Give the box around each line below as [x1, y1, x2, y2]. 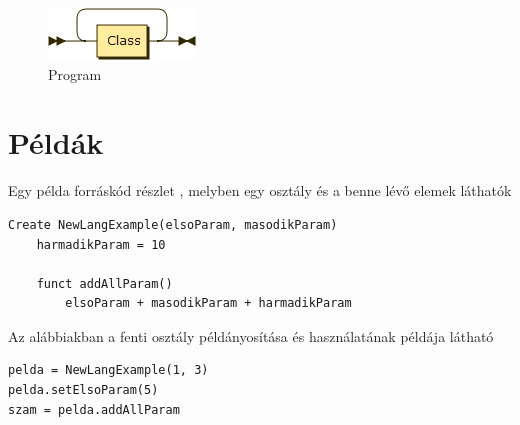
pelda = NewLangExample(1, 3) [8, 363, 209, 378]
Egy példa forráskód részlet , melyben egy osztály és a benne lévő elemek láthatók [8, 180, 512, 201]
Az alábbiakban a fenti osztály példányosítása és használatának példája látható [8, 325, 494, 346]
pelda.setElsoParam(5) [8, 383, 159, 398]
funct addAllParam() [36, 276, 173, 291]
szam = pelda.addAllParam [8, 402, 180, 417]
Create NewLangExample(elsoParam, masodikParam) [8, 217, 338, 232]
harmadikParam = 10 [36, 237, 166, 252]
